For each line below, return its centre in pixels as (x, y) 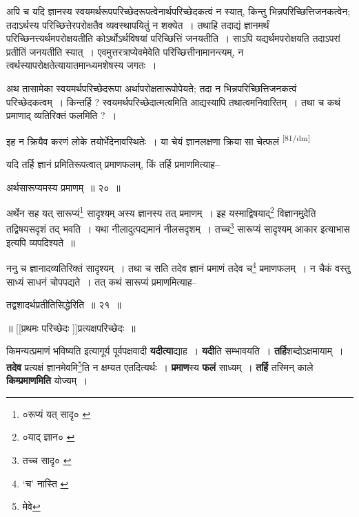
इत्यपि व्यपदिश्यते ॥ (41, 242)
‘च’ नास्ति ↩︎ (45, 483)
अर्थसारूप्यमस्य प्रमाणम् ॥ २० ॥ (63, 187)
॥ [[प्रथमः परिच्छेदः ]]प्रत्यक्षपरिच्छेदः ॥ (71, 327)
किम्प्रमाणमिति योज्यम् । (47, 380)
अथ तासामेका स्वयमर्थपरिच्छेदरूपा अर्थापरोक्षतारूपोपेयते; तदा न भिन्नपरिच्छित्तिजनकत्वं (152, 88)
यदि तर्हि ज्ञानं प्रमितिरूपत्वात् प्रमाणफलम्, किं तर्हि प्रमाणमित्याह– (113, 164)
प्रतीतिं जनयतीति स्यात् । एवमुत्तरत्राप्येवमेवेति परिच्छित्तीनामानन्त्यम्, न (125, 51)
